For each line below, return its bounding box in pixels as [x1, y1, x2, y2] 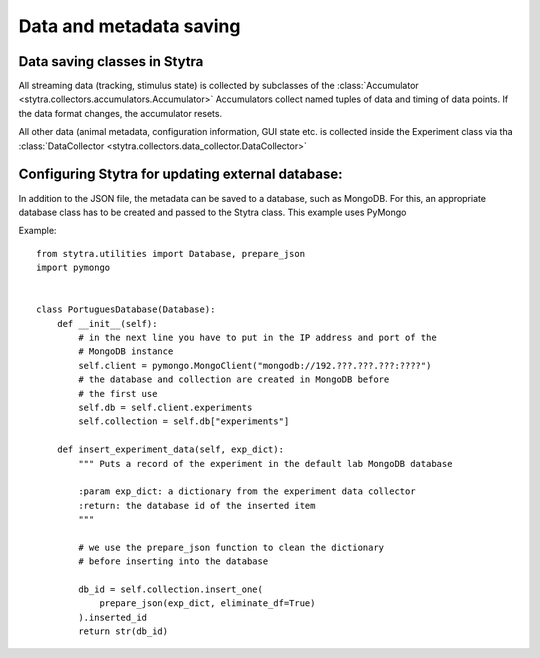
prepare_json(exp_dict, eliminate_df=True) [99, 598, 316, 609]
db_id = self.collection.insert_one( [78, 584, 264, 595]
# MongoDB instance [78, 346, 174, 357]
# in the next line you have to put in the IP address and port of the [78, 332, 437, 344]
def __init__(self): [56, 318, 158, 329]
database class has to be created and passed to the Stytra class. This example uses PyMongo [18, 206, 407, 218]
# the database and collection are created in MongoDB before [78, 374, 390, 385]
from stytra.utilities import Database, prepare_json [36, 248, 305, 259]
